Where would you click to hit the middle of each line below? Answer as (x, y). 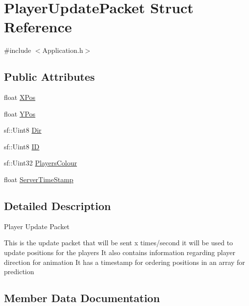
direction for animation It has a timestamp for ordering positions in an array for (124, 262)
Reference (38, 27)
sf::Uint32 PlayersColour (41, 163)
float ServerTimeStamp (39, 179)
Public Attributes (50, 77)
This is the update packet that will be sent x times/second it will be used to (119, 243)
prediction (19, 271)
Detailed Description (58, 206)
